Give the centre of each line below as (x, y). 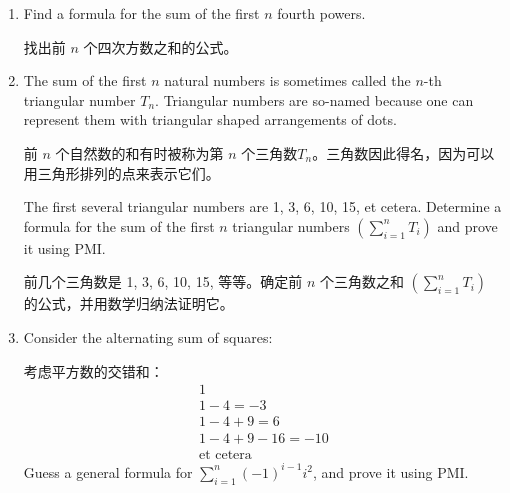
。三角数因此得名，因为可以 (403, 152)
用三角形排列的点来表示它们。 (121, 172)
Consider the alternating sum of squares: (148, 336)
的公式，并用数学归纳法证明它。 (128, 303)
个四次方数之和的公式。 (160, 46)
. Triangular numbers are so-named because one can (314, 99)
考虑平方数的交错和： (93, 370)
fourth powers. (321, 13)
